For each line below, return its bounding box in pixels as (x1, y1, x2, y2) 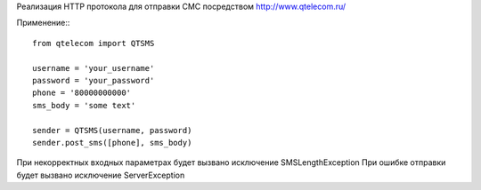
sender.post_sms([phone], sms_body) (32, 138, 192, 147)
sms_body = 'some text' (32, 100, 136, 110)
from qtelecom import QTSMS (32, 38, 155, 48)
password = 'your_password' (32, 75, 155, 85)
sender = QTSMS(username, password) (32, 125, 192, 135)
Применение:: (16, 18, 70, 28)
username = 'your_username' (32, 63, 155, 73)
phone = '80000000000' (32, 88, 132, 98)
